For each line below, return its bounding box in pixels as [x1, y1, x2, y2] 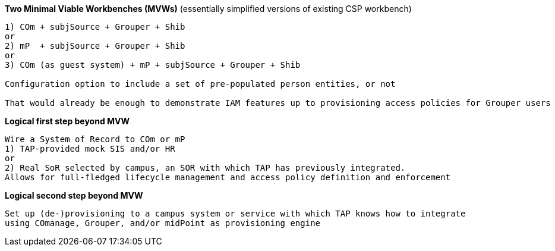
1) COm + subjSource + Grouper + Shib [5, 22, 185, 32]
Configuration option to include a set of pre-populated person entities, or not [5, 79, 396, 89]
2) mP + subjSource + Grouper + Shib [5, 41, 185, 51]
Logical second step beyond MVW [5, 190, 143, 200]
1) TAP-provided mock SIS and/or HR [5, 144, 175, 153]
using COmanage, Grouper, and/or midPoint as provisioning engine [5, 218, 321, 228]
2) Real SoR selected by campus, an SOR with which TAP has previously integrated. [5, 163, 406, 172]
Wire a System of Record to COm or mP [5, 134, 185, 144]
